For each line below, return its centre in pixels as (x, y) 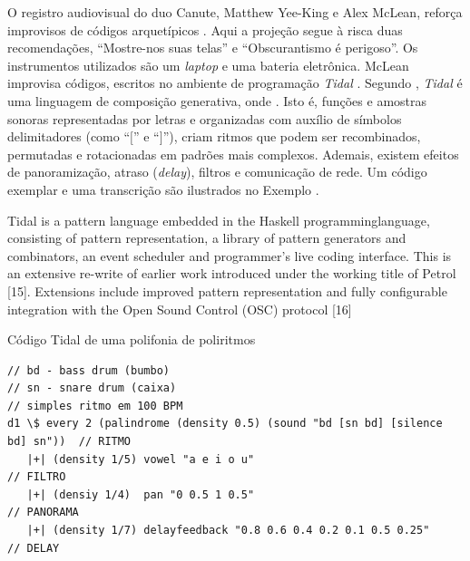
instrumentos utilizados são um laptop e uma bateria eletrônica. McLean (208, 65)
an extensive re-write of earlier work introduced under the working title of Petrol (232, 273)
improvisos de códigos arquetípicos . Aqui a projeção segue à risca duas (205, 29)
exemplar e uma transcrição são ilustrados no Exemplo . (163, 189)
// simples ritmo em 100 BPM (95, 406)
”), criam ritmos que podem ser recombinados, (292, 136)
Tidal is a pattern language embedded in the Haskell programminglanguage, (219, 220)
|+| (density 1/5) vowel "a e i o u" (141, 459)
